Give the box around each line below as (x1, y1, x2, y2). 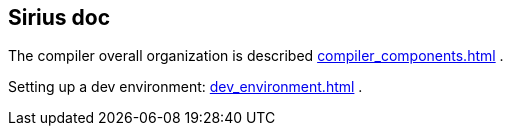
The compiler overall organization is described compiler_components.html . (8, 47, 504, 65)
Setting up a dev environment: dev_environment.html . (8, 78, 363, 96)
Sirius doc (8, 5, 111, 30)
